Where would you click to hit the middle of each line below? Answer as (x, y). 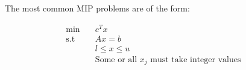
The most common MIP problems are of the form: (97, 8)
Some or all (116, 59)
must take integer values (196, 59)
